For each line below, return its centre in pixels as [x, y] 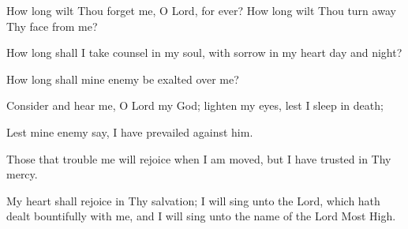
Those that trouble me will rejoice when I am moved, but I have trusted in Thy [199, 158]
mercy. [22, 174]
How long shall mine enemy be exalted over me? [123, 79]
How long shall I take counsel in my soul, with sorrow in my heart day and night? [204, 53]
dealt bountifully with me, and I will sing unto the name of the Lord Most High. [201, 216]
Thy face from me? [52, 26]
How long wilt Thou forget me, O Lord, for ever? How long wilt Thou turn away [201, 10]
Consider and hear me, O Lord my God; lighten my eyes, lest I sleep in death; [195, 105]
